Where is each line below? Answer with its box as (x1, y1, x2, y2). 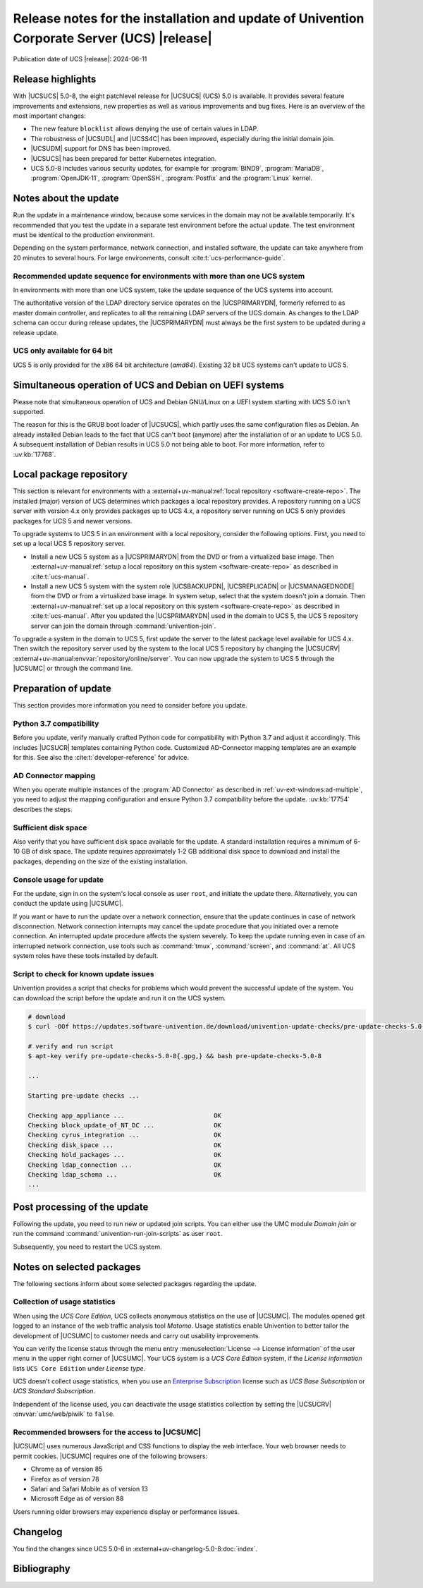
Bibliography (13, 1563, 70, 1575)
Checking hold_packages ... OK (27, 1151, 221, 1159)
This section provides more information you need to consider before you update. (13, 701, 247, 709)
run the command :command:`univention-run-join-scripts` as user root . (13, 1230, 223, 1238)
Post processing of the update (13, 1201, 149, 1213)
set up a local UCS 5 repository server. (13, 540, 125, 548)
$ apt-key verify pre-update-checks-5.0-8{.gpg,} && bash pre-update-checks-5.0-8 (27, 1052, 322, 1060)
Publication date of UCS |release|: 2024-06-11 (13, 55, 147, 63)
